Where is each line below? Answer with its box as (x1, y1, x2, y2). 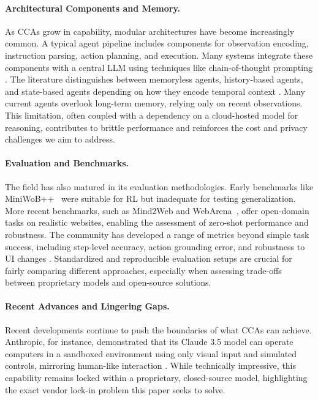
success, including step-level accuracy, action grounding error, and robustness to (5, 240, 305, 253)
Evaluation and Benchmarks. (5, 157, 129, 169)
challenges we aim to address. (5, 133, 115, 146)
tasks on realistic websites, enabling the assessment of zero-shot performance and (5, 216, 309, 229)
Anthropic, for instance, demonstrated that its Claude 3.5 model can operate (5, 335, 293, 348)
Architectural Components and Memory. (5, 1, 181, 14)
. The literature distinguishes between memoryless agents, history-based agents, (5, 73, 303, 86)
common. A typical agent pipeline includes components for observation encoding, (5, 37, 309, 50)
